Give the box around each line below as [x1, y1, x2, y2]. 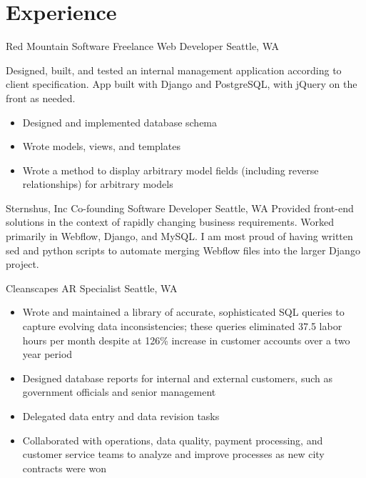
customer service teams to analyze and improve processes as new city [22, 447, 325, 462]
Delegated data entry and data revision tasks [22, 409, 220, 423]
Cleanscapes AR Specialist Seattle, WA [6, 280, 178, 295]
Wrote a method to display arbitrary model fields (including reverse [22, 162, 319, 177]
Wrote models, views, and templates [22, 139, 181, 154]
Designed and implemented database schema [22, 114, 218, 129]
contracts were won [22, 460, 106, 475]
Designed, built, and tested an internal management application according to [6, 62, 342, 77]
